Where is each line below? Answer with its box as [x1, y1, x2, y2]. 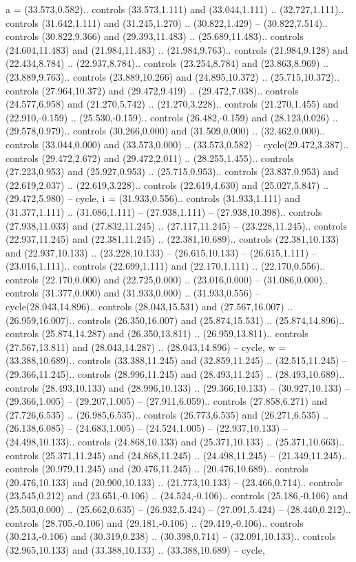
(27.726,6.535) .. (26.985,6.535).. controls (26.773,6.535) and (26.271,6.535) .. [6, 407, 328, 421]
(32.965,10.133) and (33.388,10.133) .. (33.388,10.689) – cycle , [6, 542, 265, 556]
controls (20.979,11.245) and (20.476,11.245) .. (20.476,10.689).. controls [6, 461, 308, 476]
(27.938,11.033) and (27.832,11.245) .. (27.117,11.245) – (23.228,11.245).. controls [6, 218, 347, 232]
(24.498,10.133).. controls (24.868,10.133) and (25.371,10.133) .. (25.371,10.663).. [6, 434, 345, 448]
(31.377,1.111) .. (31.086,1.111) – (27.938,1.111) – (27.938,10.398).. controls [6, 204, 322, 219]
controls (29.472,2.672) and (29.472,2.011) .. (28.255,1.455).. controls [6, 150, 294, 165]
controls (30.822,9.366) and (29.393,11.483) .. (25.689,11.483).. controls [6, 29, 304, 43]
